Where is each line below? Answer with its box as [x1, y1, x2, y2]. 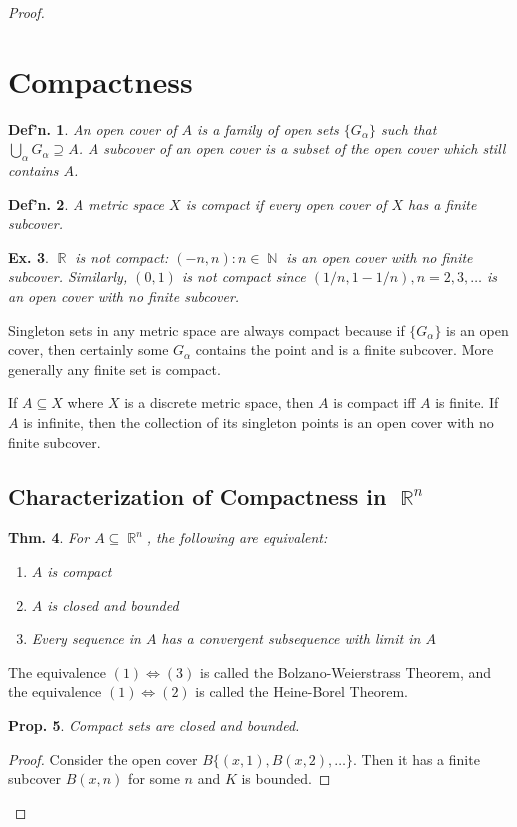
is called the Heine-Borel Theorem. [195, 681, 408, 702]
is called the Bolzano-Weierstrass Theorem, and [199, 661, 492, 682]
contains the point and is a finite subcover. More [195, 339, 494, 360]
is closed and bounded [47, 594, 179, 615]
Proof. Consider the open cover [8, 748, 198, 769]
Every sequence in [31, 628, 141, 649]
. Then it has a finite [353, 748, 480, 769]
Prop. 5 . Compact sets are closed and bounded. [8, 715, 300, 735]
